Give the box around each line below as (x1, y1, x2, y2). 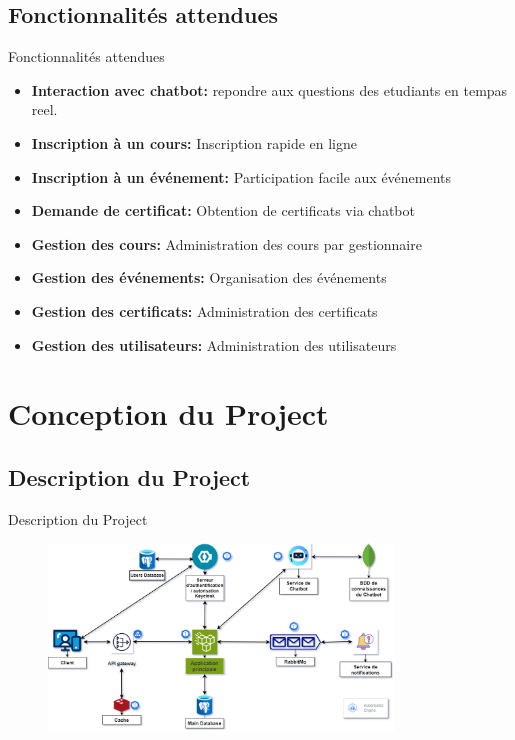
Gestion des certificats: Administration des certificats (31, 300, 378, 321)
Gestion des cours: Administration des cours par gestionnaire (31, 233, 422, 254)
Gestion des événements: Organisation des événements (31, 267, 387, 288)
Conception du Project (8, 393, 329, 434)
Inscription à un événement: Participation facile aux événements (31, 166, 452, 187)
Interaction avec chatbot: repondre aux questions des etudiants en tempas (31, 79, 508, 100)
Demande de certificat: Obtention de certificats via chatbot (31, 200, 415, 221)
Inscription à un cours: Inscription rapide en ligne (31, 132, 357, 153)
